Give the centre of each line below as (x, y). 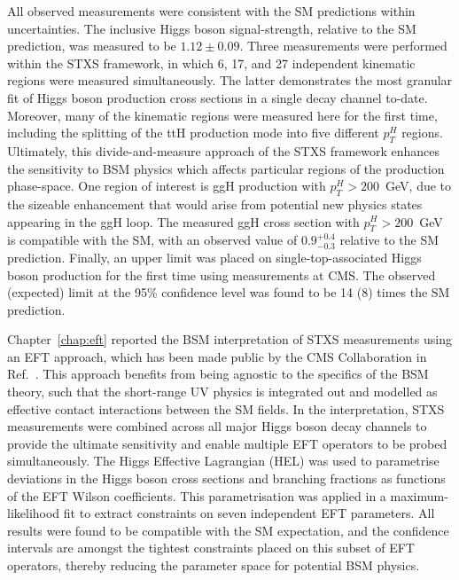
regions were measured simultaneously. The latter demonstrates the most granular (230, 80)
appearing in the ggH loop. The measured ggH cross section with (183, 221)
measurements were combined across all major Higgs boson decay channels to (217, 426)
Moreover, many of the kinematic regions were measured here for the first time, (222, 115)
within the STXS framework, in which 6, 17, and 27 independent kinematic (211, 63)
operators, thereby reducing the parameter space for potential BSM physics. (214, 565)
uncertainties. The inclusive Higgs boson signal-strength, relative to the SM (212, 28)
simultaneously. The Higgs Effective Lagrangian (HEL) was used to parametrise (223, 461)
